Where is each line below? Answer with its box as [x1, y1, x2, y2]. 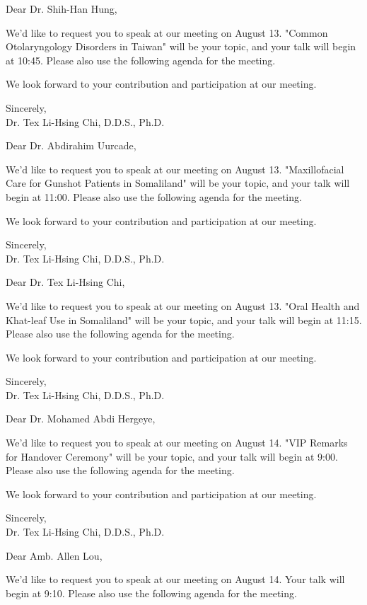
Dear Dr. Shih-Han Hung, [6, 1, 117, 16]
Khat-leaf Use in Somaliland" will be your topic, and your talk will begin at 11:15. [6, 312, 362, 327]
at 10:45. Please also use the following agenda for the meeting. [6, 52, 276, 67]
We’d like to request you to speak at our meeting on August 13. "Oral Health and [6, 298, 360, 313]
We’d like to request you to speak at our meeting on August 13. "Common [6, 25, 328, 40]
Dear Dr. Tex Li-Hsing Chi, [6, 275, 125, 289]
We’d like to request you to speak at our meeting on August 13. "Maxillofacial [6, 161, 344, 176]
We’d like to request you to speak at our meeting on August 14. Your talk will [6, 572, 345, 587]
